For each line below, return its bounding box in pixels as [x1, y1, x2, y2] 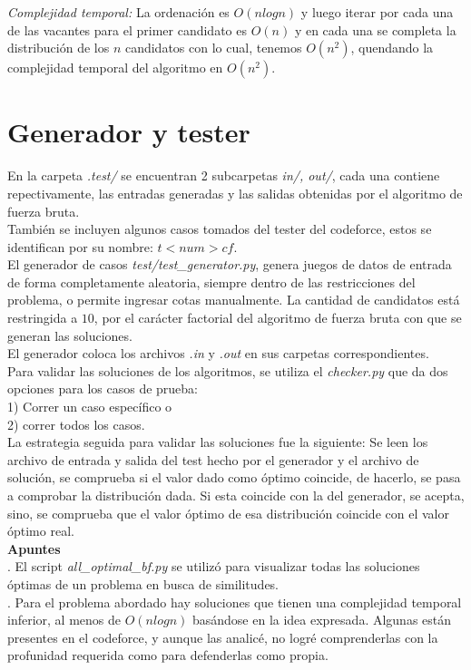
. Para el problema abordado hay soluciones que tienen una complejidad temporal [7, 592, 462, 611]
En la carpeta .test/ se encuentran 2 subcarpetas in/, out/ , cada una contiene [7, 166, 440, 185]
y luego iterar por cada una [300, 3, 454, 21]
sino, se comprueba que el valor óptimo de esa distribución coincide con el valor [7, 503, 449, 522]
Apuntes [7, 539, 61, 558]
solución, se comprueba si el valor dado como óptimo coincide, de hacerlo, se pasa [7, 468, 461, 487]
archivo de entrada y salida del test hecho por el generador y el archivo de [7, 450, 419, 469]
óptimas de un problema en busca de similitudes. [7, 574, 280, 593]
